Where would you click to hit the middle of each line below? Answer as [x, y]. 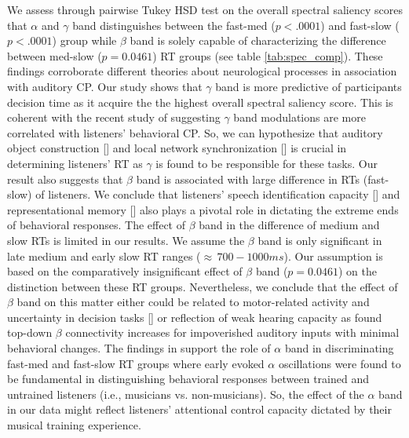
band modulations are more [299, 117]
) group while [84, 40]
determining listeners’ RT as [75, 163]
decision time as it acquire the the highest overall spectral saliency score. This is [200, 102]
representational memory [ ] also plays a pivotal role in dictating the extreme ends [203, 209]
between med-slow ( [55, 55]
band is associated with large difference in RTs [248, 179]
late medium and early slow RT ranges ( [104, 255]
